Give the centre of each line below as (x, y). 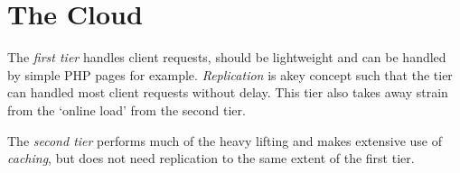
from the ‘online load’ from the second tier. (127, 109)
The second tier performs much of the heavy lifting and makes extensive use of (225, 140)
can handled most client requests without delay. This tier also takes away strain (228, 92)
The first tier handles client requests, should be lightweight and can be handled (227, 57)
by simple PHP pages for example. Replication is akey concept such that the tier (230, 74)
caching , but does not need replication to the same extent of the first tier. (211, 158)
